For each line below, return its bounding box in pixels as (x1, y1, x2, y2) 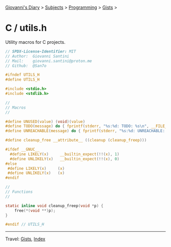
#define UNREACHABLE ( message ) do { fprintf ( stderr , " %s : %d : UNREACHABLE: (5, 129, 165, 134)
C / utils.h (5, 22, 47, 34)
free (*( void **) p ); (14, 208, 56, 213)
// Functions (5, 189, 33, 194)
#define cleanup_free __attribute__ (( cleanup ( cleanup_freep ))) (5, 138, 147, 143)
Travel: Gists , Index (5, 236, 46, 242)
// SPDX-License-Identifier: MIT (5, 48, 76, 54)
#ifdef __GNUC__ (5, 147, 40, 152)
